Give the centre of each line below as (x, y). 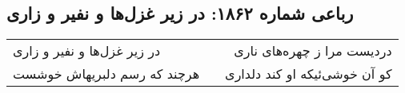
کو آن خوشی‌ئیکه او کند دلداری (309, 74)
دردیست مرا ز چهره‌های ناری (313, 51)
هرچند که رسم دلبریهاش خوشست (106, 74)
